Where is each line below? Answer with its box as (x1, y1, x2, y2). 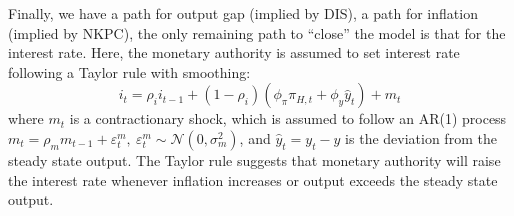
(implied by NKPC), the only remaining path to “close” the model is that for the (8, 22, 506, 43)
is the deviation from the (345, 127, 497, 148)
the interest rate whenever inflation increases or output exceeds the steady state (8, 169, 498, 190)
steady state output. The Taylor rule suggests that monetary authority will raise (8, 149, 501, 170)
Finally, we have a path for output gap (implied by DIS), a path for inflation (8, 3, 478, 23)
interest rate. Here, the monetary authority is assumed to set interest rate (8, 42, 460, 63)
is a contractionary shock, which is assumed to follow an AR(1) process (69, 108, 507, 129)
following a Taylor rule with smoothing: (8, 61, 251, 82)
